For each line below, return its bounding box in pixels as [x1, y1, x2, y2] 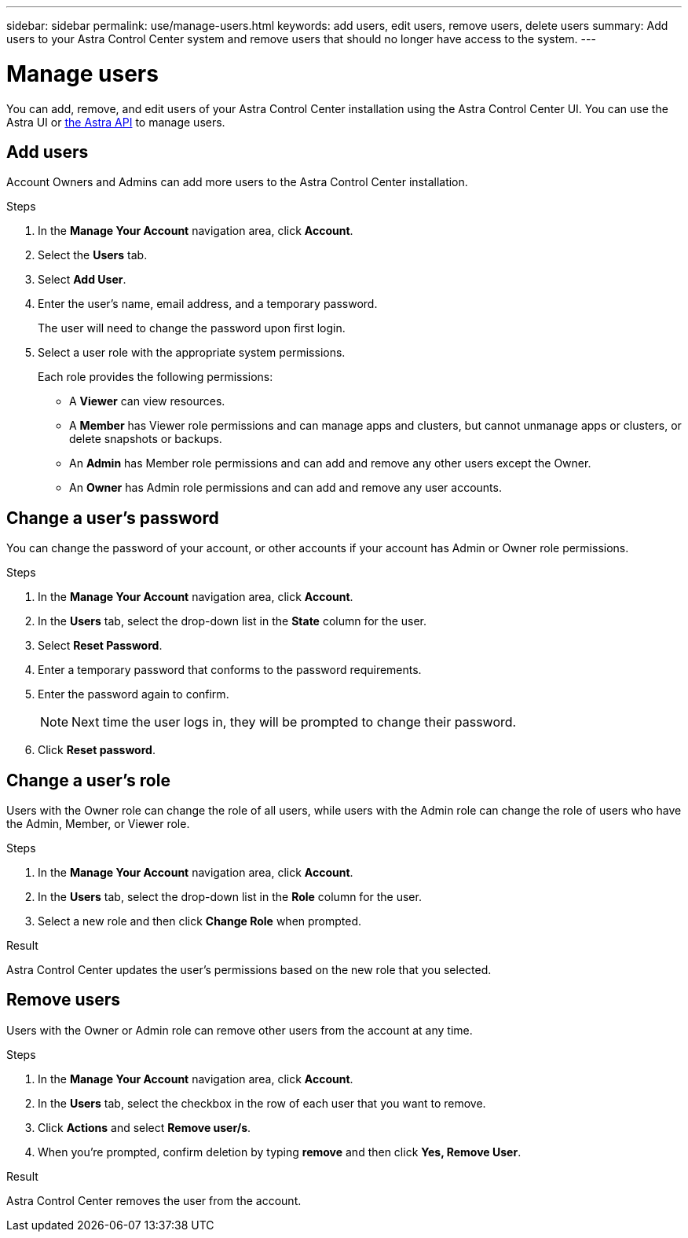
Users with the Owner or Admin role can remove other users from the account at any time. [6, 1023, 473, 1037]
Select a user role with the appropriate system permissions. [38, 346, 346, 360]
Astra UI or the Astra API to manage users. [6, 115, 225, 129]
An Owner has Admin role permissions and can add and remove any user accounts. [69, 481, 502, 495]
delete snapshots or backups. [69, 432, 222, 446]
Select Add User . [38, 273, 126, 287]
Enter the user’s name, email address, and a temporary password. [38, 297, 378, 311]
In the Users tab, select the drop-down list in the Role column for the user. [38, 890, 422, 904]
